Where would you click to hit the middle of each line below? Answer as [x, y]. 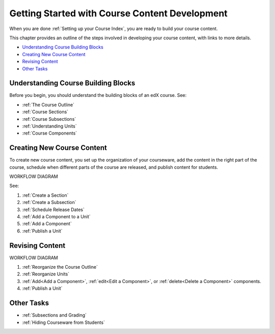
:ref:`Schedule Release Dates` [53, 210]
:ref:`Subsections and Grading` [54, 315]
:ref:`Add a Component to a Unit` [57, 216]
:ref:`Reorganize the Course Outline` [60, 267]
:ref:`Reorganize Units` [46, 274]
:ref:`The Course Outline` [48, 105]
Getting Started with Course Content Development [118, 13]
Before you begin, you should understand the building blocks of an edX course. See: [98, 95]
